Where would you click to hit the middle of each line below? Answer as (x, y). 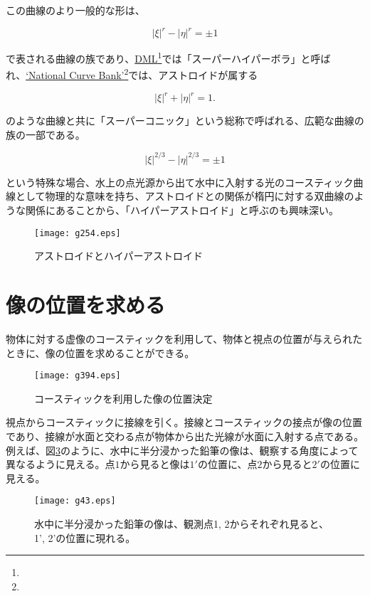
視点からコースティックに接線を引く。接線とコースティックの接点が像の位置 (184, 422)
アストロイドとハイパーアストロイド (118, 256)
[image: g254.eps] (78, 233)
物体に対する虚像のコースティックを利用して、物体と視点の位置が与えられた (184, 338)
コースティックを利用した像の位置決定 (123, 398)
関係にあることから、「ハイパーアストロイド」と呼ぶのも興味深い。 (182, 209)
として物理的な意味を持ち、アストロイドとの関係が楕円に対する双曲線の (185, 196)
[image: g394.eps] (78, 376)
